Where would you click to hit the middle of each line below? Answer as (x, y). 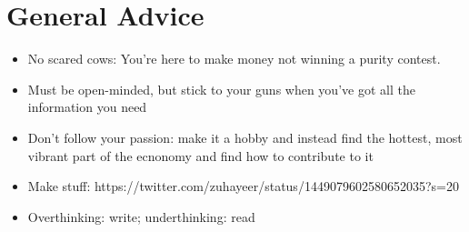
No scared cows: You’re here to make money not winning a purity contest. (234, 59)
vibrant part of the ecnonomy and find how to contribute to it (200, 155)
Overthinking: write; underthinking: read (141, 216)
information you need (87, 107)
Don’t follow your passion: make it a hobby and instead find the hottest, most (245, 137)
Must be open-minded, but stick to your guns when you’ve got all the (221, 89)
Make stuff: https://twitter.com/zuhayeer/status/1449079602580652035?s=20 (243, 186)
